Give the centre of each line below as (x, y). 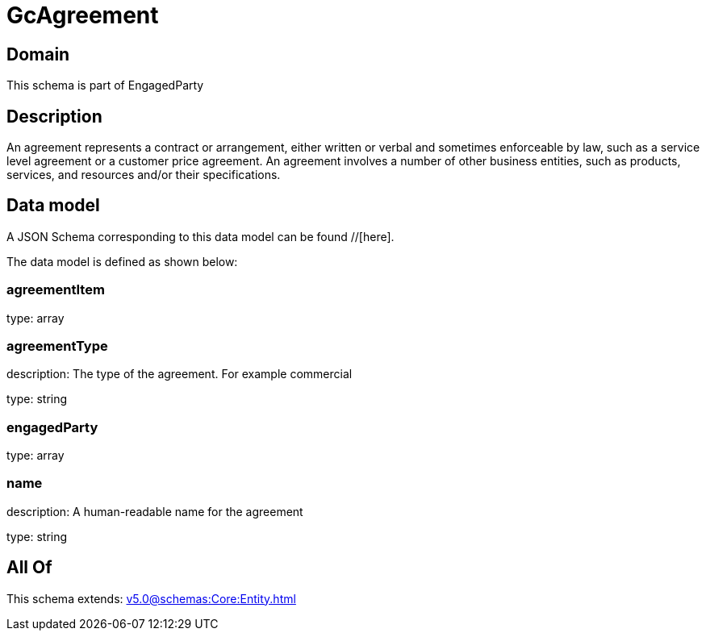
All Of (29, 568)
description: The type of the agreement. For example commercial (180, 374)
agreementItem (56, 290)
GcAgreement (83, 15)
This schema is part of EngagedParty (105, 85)
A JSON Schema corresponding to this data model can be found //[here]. (201, 236)
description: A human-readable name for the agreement (155, 511)
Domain (38, 54)
